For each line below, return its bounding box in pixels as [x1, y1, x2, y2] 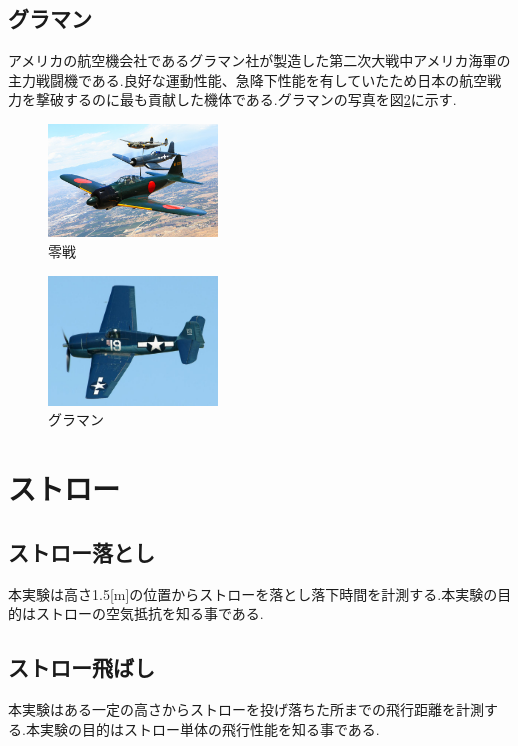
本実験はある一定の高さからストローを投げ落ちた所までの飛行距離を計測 [8, 699, 484, 720]
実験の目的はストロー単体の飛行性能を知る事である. [39, 718, 380, 739]
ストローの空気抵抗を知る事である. [35, 603, 264, 624]
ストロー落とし [8, 536, 155, 567]
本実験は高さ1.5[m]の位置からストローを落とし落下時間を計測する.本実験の [8, 583, 498, 604]
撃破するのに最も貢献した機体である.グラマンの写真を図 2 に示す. [35, 89, 457, 110]
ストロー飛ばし [8, 652, 155, 683]
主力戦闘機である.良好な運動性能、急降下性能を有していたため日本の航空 [8, 69, 488, 90]
